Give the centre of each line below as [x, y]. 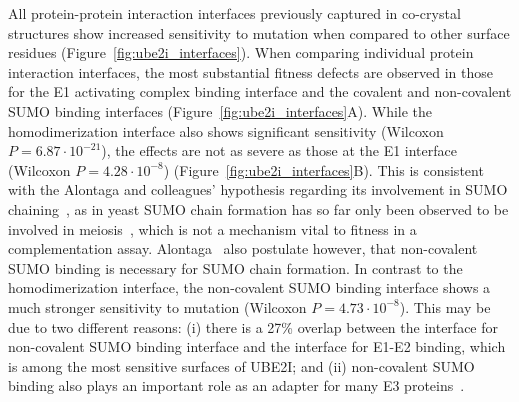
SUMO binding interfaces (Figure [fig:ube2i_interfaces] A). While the [220, 110]
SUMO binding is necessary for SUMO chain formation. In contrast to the [235, 267]
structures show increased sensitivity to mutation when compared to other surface [259, 32]
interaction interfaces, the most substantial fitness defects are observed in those [250, 71]
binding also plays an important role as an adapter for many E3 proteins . [236, 385]
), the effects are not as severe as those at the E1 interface [279, 150]
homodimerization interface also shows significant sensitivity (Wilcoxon [226, 130]
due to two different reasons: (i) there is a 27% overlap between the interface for [253, 326]
